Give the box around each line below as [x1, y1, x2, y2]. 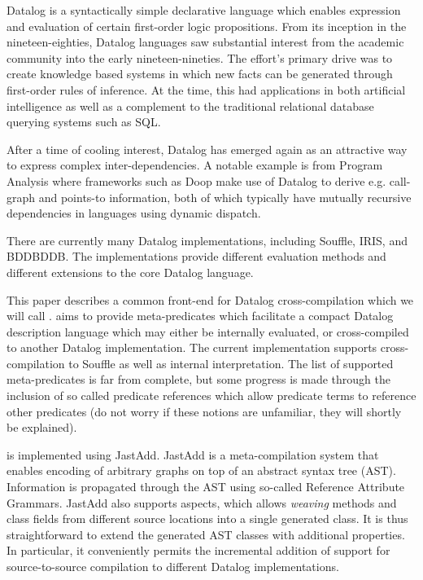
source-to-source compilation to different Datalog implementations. [7, 558, 339, 574]
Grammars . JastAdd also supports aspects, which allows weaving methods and [7, 494, 397, 511]
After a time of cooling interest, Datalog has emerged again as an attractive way [7, 140, 408, 157]
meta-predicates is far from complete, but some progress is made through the [7, 371, 390, 388]
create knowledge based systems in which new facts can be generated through [7, 65, 393, 82]
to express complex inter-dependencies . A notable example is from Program [7, 156, 383, 174]
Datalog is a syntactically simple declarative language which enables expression [7, 2, 401, 18]
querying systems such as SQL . [7, 113, 161, 130]
